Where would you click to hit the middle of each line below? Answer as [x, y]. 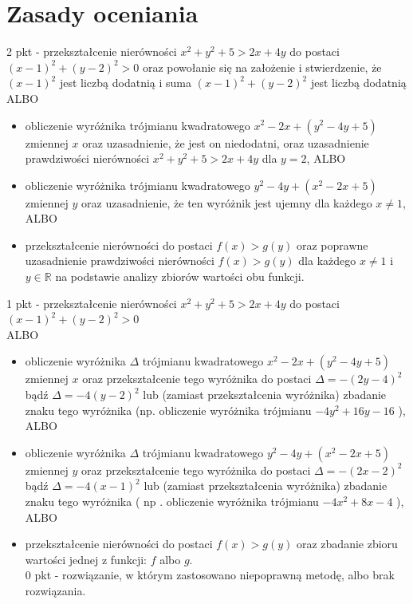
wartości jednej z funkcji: [86, 559]
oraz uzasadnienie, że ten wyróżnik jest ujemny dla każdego [227, 202]
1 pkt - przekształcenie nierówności [92, 303]
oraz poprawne [332, 245]
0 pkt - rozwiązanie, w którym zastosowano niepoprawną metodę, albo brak [210, 575]
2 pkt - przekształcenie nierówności [92, 51]
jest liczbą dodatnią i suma [126, 83]
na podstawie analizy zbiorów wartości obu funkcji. [180, 276]
